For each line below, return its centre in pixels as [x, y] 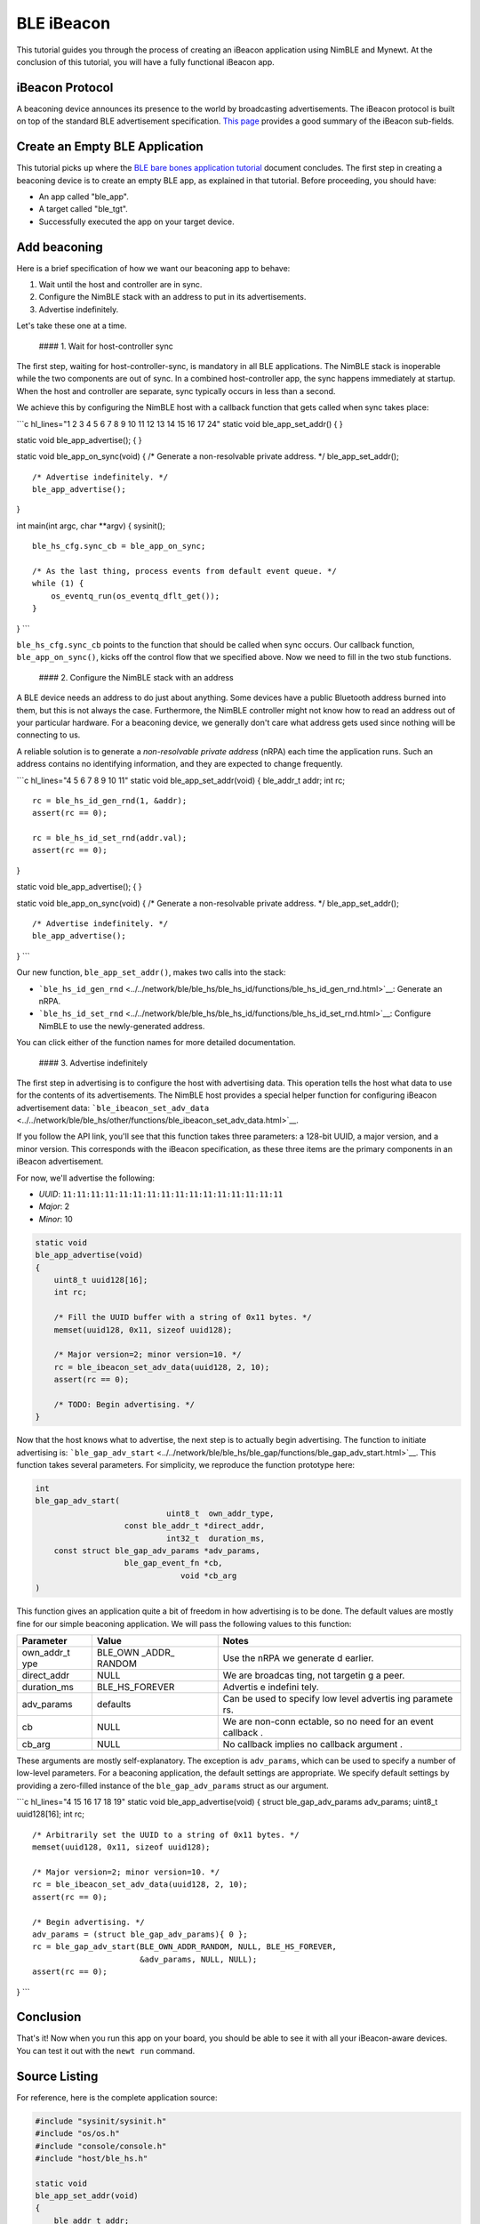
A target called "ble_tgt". [83, 209]
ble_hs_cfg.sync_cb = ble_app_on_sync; [119, 546]
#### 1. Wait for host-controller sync [106, 346]
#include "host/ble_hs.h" [92, 2158]
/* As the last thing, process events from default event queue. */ [184, 571]
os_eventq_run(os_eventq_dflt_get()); [135, 596]
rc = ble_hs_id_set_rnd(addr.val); [110, 838]
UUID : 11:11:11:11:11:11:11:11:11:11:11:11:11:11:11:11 [161, 1194]
